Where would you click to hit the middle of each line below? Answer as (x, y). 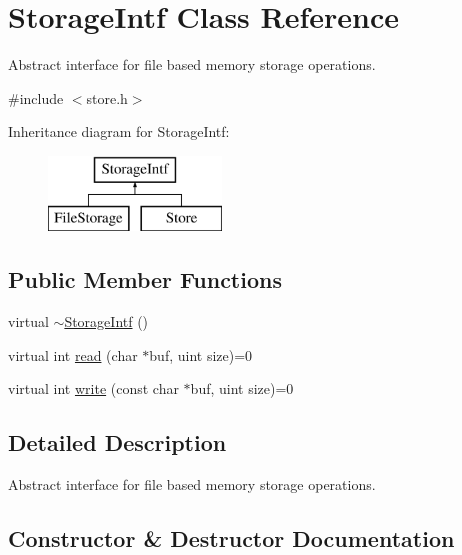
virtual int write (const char (93, 388)
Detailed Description (117, 442)
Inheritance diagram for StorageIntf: (119, 131)
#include (36, 97)
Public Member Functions (145, 279)
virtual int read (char (73, 354)
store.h (107, 97)
